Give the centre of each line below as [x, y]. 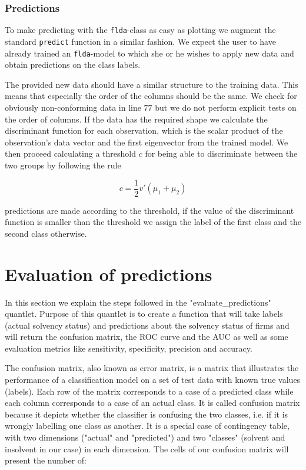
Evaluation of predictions [109, 274]
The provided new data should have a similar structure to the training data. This [152, 84]
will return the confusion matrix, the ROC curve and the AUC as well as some [147, 337]
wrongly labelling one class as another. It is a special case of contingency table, [147, 426]
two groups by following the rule [63, 165]
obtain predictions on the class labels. [73, 64]
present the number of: [46, 460]
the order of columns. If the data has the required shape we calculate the [136, 119]
